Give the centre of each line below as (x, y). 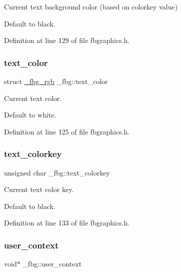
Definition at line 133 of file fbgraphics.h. (67, 223)
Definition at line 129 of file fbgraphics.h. (67, 40)
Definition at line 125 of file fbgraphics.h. (67, 131)
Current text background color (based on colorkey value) (91, 6)
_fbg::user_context (52, 264)
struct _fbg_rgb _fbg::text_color (56, 81)
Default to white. (30, 115)
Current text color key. (39, 189)
